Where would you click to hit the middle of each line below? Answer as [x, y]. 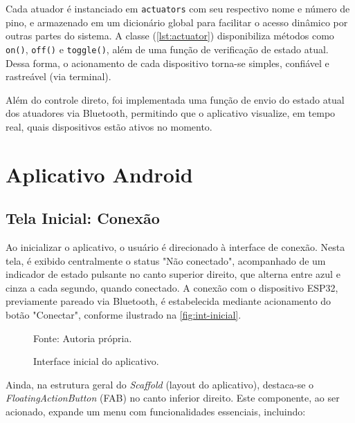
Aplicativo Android [99, 174]
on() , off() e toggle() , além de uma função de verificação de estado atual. [167, 49]
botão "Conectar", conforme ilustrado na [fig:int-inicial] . [124, 315]
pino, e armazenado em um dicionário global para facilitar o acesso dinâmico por [177, 22]
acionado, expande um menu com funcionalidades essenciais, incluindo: [156, 411]
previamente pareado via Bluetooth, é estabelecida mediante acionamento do [169, 301]
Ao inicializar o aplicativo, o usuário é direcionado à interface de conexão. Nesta [175, 247]
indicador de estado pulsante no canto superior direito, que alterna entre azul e [173, 274]
